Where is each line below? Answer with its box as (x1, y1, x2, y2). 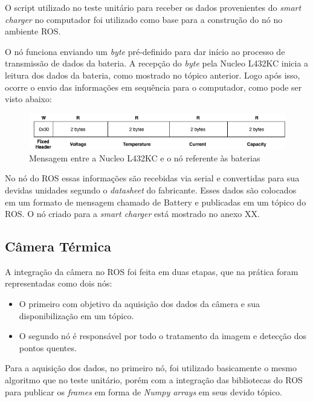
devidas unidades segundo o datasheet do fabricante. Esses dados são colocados (5, 183, 297, 196)
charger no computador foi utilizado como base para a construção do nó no (5, 13, 283, 25)
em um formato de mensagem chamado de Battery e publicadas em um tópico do (5, 195, 306, 208)
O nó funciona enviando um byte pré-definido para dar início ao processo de (5, 45, 285, 57)
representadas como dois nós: (5, 277, 112, 290)
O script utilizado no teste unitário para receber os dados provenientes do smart (5, 1, 302, 13)
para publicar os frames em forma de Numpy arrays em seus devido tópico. (5, 385, 283, 398)
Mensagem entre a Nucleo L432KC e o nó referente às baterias (29, 151, 260, 164)
